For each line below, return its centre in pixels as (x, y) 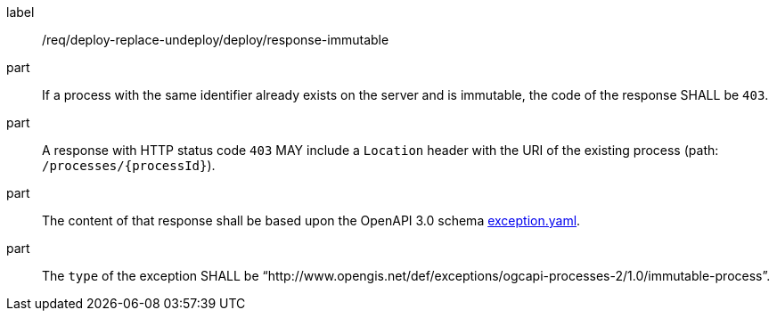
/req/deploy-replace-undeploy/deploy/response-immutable (216, 40)
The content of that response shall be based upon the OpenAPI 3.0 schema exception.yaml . (311, 220)
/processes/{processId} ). (129, 165)
